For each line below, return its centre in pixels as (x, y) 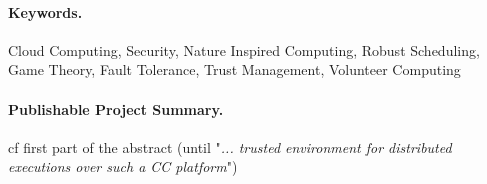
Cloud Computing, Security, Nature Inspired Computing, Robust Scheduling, (244, 49)
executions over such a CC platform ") (123, 166)
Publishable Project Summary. (116, 108)
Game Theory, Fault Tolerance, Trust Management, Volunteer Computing (234, 69)
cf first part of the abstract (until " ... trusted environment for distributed (230, 146)
